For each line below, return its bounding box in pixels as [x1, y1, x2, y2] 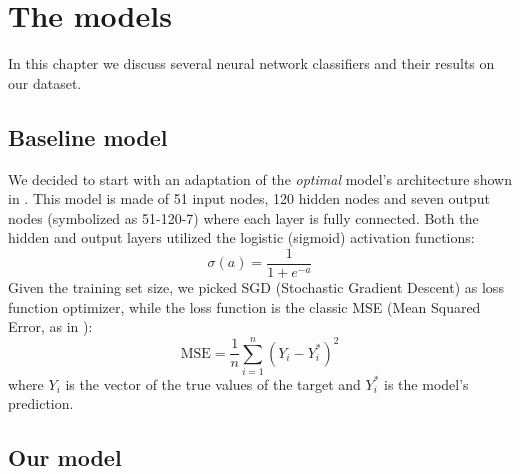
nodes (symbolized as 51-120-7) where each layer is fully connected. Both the [8, 207, 479, 228]
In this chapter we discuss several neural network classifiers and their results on [8, 53, 495, 74]
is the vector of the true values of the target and [65, 373, 361, 394]
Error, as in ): [8, 316, 93, 337]
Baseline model [8, 121, 168, 152]
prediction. [8, 393, 74, 414]
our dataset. [8, 72, 82, 93]
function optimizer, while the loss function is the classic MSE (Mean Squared [8, 296, 481, 317]
